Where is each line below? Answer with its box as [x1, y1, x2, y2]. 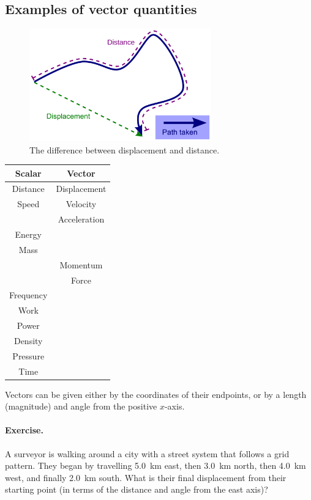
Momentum [59, 258, 103, 271]
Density [13, 334, 43, 347]
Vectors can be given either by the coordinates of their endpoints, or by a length [5, 388, 307, 400]
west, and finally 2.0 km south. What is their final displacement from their [5, 471, 287, 483]
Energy [15, 228, 42, 241]
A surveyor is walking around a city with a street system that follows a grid [5, 447, 290, 460]
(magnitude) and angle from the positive [5, 400, 157, 413]
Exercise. [5, 424, 43, 436]
